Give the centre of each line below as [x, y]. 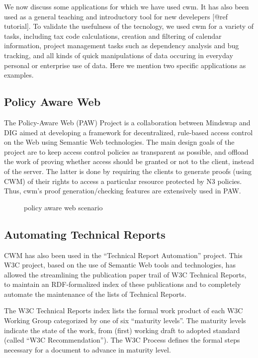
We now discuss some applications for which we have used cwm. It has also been [127, 6]
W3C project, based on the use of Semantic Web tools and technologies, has [120, 265]
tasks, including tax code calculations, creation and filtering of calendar [113, 36]
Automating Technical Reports [85, 234]
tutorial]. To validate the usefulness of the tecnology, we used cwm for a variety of [129, 26]
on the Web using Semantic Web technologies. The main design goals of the [119, 142]
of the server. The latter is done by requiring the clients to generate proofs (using [128, 171]
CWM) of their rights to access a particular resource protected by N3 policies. [123, 181]
